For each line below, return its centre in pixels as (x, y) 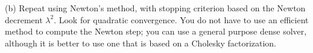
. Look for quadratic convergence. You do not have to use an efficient (181, 19)
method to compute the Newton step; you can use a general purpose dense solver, (156, 31)
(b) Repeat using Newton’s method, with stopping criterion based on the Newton (155, 8)
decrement (24, 19)
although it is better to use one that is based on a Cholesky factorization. (141, 43)
